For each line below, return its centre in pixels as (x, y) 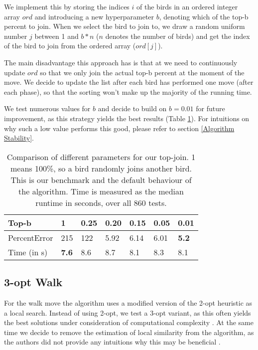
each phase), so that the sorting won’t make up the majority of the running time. (128, 91)
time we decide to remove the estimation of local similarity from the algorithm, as (129, 332)
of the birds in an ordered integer (187, 6)
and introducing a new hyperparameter (94, 16)
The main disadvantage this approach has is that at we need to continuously (121, 62)
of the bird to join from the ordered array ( (70, 46)
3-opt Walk (33, 282)
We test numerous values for (47, 108)
